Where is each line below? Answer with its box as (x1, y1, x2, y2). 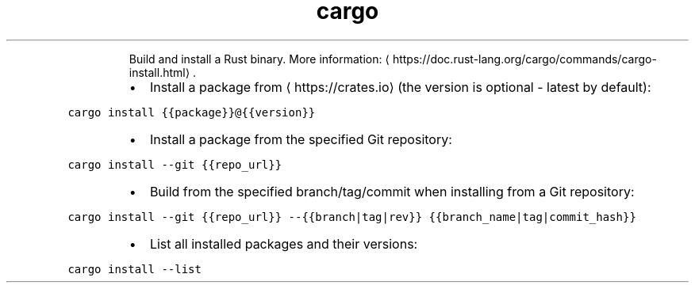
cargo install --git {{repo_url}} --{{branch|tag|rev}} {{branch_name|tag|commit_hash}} (67, 210, 636, 223)
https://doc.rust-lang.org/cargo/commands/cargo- (392, 51, 657, 66)
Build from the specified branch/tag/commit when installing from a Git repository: (149, 183, 635, 200)
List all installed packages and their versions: (149, 235, 418, 252)
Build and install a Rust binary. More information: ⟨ (129, 51, 390, 66)
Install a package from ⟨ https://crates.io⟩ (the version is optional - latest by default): (149, 78, 651, 95)
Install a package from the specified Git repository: (149, 131, 452, 147)
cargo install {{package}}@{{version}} (67, 105, 316, 119)
